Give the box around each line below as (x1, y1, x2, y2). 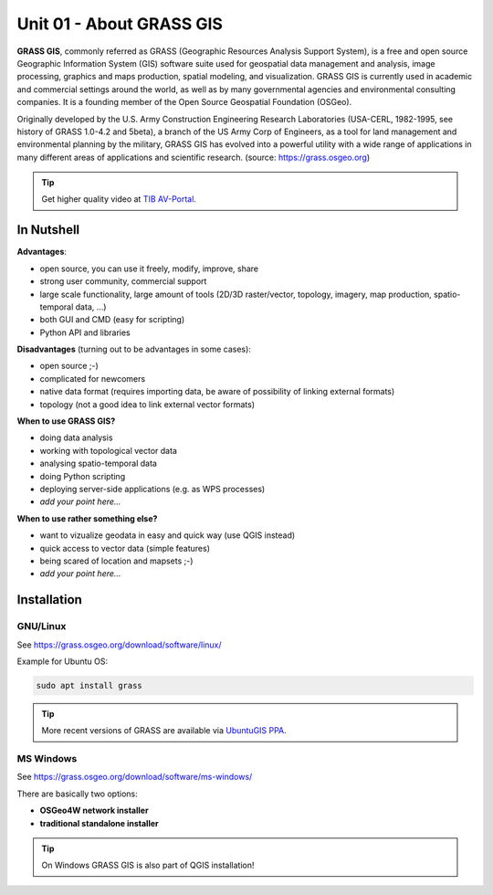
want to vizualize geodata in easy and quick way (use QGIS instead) (39, 530, 296, 541)
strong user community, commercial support (39, 276, 207, 287)
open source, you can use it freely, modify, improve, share (39, 263, 259, 274)
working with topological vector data (39, 445, 178, 456)
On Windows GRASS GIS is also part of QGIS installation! (41, 859, 255, 871)
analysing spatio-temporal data (39, 458, 157, 469)
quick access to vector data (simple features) (39, 542, 210, 553)
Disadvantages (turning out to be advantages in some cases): (16, 343, 251, 355)
